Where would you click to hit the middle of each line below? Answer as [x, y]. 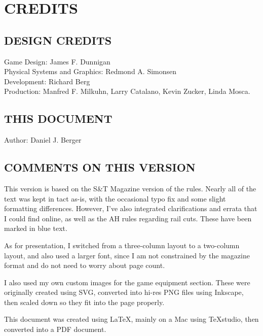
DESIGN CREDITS [58, 40]
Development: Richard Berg [47, 81]
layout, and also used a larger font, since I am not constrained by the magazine [127, 255]
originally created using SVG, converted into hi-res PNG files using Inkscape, [124, 292]
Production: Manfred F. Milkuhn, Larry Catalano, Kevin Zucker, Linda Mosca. [127, 91]
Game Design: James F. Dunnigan [57, 61]
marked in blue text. [36, 228]
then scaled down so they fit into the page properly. [84, 302]
